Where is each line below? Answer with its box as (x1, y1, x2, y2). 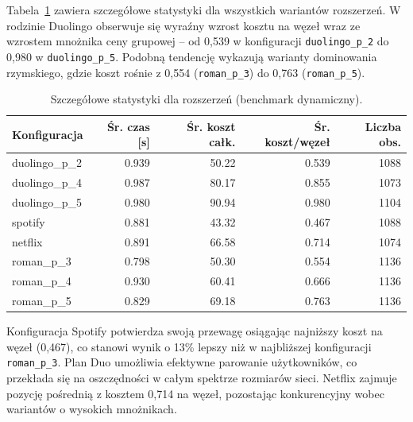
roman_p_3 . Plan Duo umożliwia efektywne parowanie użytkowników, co (6, 354, 357, 370)
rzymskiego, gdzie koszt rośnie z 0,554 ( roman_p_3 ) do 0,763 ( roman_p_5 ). (6, 64, 365, 80)
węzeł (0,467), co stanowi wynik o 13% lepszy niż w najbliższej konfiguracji (6, 338, 372, 354)
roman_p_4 (12, 273, 71, 289)
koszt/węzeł (264, 134, 330, 150)
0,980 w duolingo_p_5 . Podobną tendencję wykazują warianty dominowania (6, 48, 377, 64)
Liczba (365, 118, 401, 134)
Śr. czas (106, 118, 150, 134)
